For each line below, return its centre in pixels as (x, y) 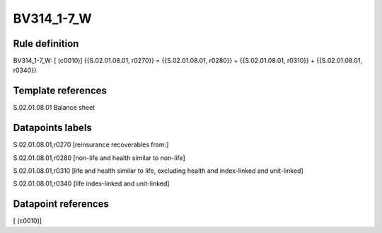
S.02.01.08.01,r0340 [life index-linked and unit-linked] (91, 183)
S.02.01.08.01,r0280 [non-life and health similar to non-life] (99, 158)
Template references (60, 91)
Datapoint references (61, 204)
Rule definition (46, 44)
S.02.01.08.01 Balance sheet (54, 108)
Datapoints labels (52, 128)
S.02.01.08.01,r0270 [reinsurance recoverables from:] (91, 144)
